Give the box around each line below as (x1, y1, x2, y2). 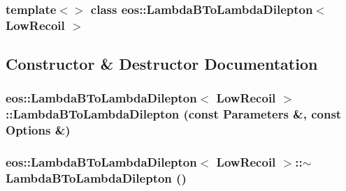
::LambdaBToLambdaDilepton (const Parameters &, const (6, 105, 342, 123)
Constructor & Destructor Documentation (6, 53, 318, 75)
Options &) (6, 121, 71, 139)
